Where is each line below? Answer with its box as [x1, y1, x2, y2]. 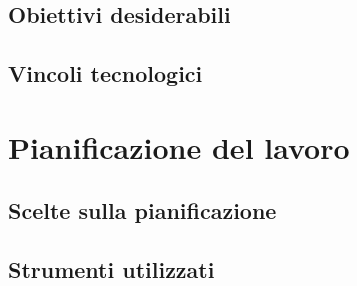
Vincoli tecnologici [8, 58, 203, 89]
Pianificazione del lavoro [8, 126, 350, 167]
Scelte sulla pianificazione [8, 195, 277, 226]
